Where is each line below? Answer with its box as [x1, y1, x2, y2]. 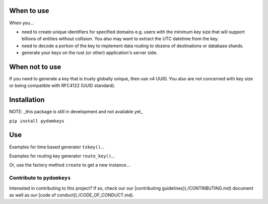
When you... [9, 20, 34, 26]
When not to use [9, 63, 62, 71]
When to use [9, 6, 50, 15]
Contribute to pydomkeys [9, 174, 71, 181]
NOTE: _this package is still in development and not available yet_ [9, 109, 143, 115]
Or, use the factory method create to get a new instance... [9, 162, 130, 168]
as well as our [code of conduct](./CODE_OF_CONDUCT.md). [9, 192, 134, 198]
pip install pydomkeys [9, 118, 65, 124]
